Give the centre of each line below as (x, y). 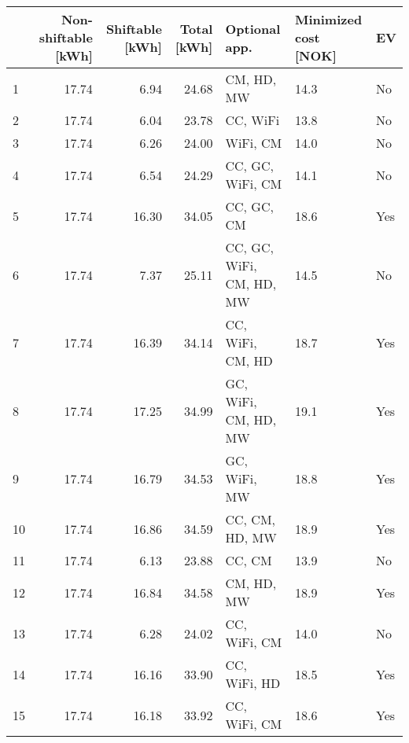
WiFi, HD (253, 683)
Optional (253, 28)
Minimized (328, 19)
